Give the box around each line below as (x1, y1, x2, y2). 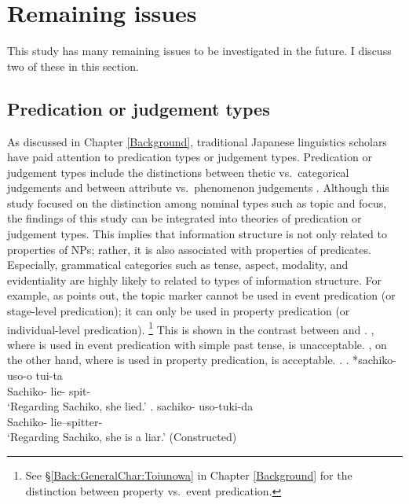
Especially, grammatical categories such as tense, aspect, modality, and (7, 256, 349, 273)
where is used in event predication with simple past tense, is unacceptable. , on (7, 336, 387, 352)
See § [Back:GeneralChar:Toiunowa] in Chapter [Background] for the (25, 467, 352, 484)
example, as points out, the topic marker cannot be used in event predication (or (7, 287, 396, 304)
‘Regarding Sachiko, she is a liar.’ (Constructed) (7, 429, 237, 445)
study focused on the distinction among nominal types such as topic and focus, (7, 194, 387, 211)
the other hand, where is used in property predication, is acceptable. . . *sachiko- (7, 351, 396, 368)
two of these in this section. (7, 57, 139, 74)
